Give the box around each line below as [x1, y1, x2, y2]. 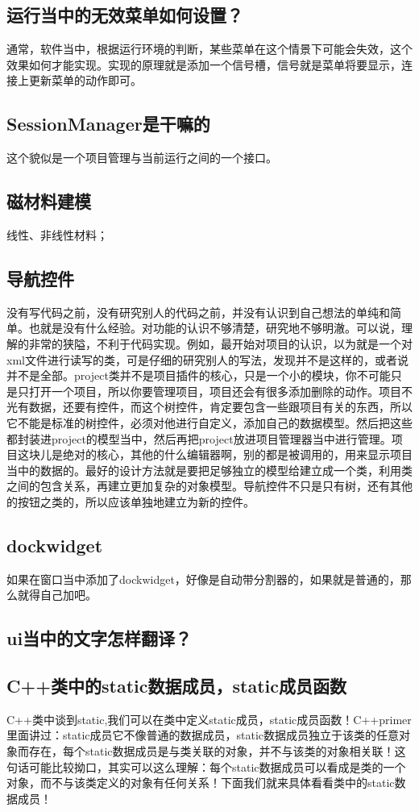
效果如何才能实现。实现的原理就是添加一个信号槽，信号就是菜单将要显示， [6, 56, 401, 73]
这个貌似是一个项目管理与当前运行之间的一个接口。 [6, 149, 277, 166]
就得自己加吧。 [17, 586, 97, 603]
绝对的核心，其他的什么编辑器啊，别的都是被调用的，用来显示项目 [62, 446, 413, 463]
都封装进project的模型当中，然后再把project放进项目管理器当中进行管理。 [6, 430, 392, 447]
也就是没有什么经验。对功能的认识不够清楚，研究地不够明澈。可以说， [28, 319, 401, 336]
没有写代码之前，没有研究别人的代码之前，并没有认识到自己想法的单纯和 [6, 303, 390, 320]
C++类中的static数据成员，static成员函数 [6, 673, 346, 698]
